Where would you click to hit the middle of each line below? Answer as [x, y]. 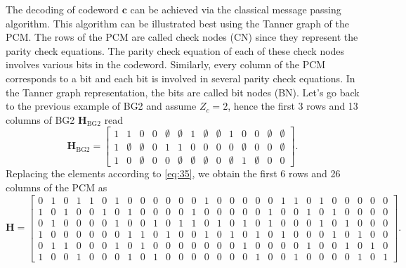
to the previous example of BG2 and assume [101, 106]
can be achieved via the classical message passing [236, 9]
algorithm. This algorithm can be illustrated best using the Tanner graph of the [177, 23]
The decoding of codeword [63, 9]
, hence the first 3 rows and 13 [293, 106]
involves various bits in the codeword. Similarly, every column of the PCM [166, 64]
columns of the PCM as [57, 187]
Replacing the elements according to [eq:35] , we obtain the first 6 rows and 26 [173, 173]
